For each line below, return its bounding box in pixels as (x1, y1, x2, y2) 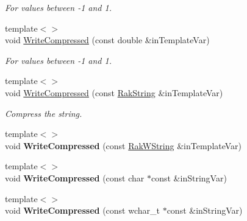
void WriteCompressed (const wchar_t (5, 204, 160, 217)
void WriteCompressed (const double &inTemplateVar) (5, 33, 210, 46)
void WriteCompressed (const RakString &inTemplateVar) (5, 86, 223, 99)
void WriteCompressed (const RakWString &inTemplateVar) (5, 139, 242, 152)
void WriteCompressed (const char (5, 171, 145, 184)
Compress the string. (5, 107, 82, 119)
